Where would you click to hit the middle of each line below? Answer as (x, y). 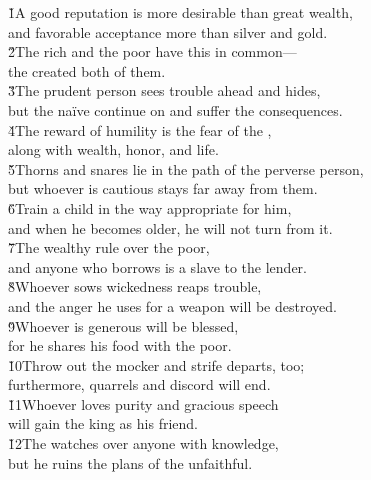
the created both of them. (87, 70)
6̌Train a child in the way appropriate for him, (150, 207)
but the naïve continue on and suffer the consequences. (175, 109)
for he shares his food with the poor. (120, 345)
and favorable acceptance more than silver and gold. (168, 31)
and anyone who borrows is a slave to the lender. (157, 266)
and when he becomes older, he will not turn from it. (170, 227)
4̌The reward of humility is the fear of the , (140, 129)
